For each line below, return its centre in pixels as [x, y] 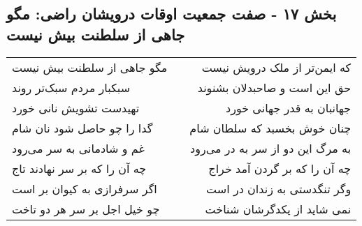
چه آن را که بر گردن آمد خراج [280, 168]
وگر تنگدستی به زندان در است [279, 188]
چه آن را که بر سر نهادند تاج [79, 168]
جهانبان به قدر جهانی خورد [289, 107]
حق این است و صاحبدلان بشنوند [274, 87]
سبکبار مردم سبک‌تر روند [71, 87]
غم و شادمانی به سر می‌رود [78, 148]
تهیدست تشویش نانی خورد [76, 107]
